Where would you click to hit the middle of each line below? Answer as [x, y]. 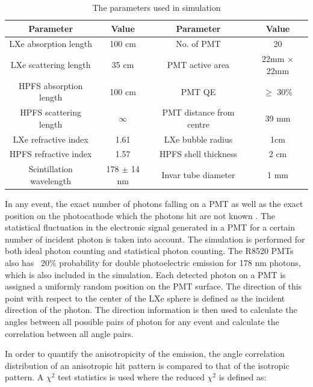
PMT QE [198, 91]
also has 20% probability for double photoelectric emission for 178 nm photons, [153, 262]
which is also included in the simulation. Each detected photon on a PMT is [145, 274]
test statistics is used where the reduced [131, 377]
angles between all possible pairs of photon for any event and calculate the [142, 321]
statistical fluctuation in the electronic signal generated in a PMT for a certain [150, 227]
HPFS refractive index [51, 154]
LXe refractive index [51, 139]
